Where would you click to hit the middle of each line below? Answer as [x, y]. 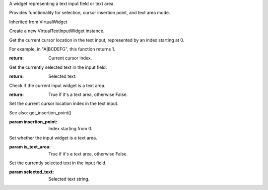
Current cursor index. [70, 58]
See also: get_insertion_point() [40, 113]
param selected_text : [32, 172]
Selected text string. [69, 179]
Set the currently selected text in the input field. [58, 163]
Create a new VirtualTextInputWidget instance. [57, 31]
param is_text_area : [30, 147]
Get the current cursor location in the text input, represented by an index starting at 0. [97, 40]
